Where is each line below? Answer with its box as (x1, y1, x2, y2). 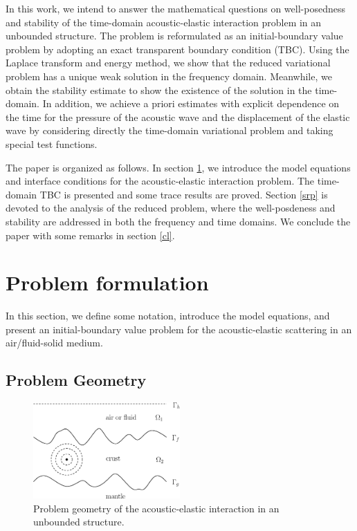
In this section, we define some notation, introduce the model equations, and (6, 308, 330, 323)
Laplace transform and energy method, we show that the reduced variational (6, 55, 331, 70)
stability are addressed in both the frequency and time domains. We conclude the (6, 214, 351, 228)
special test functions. (6, 136, 98, 151)
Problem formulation (6, 268, 209, 297)
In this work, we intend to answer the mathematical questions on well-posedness (6, 1, 345, 15)
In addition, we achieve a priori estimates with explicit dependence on (42, 96, 340, 111)
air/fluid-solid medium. (6, 335, 103, 350)
